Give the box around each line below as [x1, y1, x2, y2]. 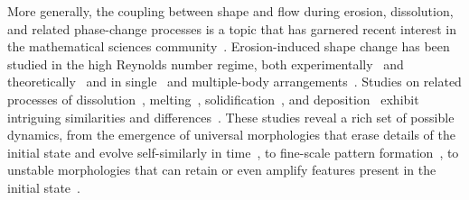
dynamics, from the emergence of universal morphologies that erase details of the [7, 125, 455, 144]
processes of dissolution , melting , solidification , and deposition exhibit [7, 89, 419, 108]
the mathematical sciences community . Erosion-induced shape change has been [7, 37, 450, 56]
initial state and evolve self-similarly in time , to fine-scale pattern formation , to [7, 142, 459, 161]
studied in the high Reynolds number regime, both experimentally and [7, 54, 404, 73]
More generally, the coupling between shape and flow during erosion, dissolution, [7, 2, 454, 20]
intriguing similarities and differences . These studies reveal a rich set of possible [7, 107, 455, 126]
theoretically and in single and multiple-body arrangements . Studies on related [7, 72, 462, 91]
